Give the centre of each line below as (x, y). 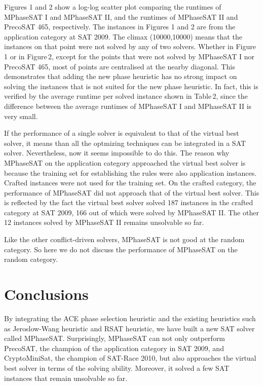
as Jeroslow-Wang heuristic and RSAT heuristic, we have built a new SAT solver (129, 328)
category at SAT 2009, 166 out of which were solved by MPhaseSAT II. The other (131, 212)
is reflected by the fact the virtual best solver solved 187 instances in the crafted (129, 202)
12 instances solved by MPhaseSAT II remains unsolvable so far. (104, 222)
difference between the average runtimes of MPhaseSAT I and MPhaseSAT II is (128, 106)
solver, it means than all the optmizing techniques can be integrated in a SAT (125, 143)
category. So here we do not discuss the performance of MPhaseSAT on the (121, 249)
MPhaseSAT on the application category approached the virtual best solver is (125, 162)
